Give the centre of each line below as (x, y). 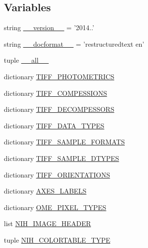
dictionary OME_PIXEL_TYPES (55, 207)
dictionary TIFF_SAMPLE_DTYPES (62, 158)
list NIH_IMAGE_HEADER (48, 223)
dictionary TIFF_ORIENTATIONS (57, 174)
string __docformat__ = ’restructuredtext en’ (74, 44)
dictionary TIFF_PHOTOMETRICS (59, 76)
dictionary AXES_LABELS (45, 191)
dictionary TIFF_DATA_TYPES (54, 125)
